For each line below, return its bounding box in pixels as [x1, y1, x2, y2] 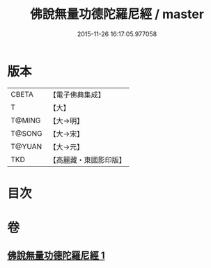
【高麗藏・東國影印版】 [49, 155, 127, 164]
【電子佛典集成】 [49, 90, 106, 100]
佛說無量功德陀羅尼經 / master [30, 6, 204, 22]
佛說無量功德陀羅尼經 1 [7, 250, 106, 262]
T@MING [10, 116, 41, 125]
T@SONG [10, 128, 43, 138]
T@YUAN [10, 141, 42, 151]
